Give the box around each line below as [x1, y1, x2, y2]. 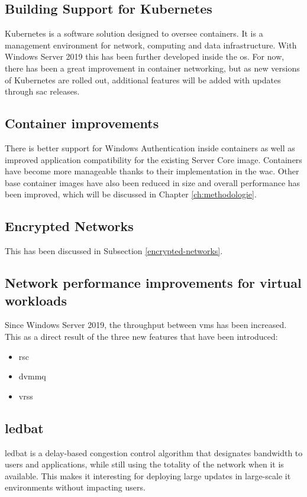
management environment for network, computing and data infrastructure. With [5, 38, 297, 51]
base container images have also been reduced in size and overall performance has [5, 176, 300, 189]
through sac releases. [5, 85, 80, 98]
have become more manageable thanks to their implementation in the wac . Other [5, 165, 299, 177]
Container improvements [5, 114, 159, 132]
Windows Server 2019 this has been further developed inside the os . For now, [5, 50, 285, 63]
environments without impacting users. [5, 481, 146, 493]
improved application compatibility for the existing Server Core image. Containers [5, 153, 302, 165]
